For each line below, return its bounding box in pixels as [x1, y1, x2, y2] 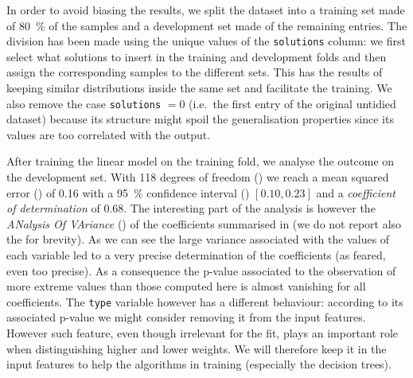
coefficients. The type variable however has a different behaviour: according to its [6, 293, 403, 310]
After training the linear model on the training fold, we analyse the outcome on [6, 153, 395, 170]
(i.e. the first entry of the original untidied [189, 95, 396, 111]
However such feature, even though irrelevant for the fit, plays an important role [6, 325, 398, 341]
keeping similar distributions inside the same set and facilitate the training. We [6, 80, 392, 96]
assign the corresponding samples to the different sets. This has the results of [6, 64, 383, 80]
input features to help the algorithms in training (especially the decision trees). [6, 356, 392, 372]
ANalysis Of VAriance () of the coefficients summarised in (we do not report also [6, 215, 402, 232]
